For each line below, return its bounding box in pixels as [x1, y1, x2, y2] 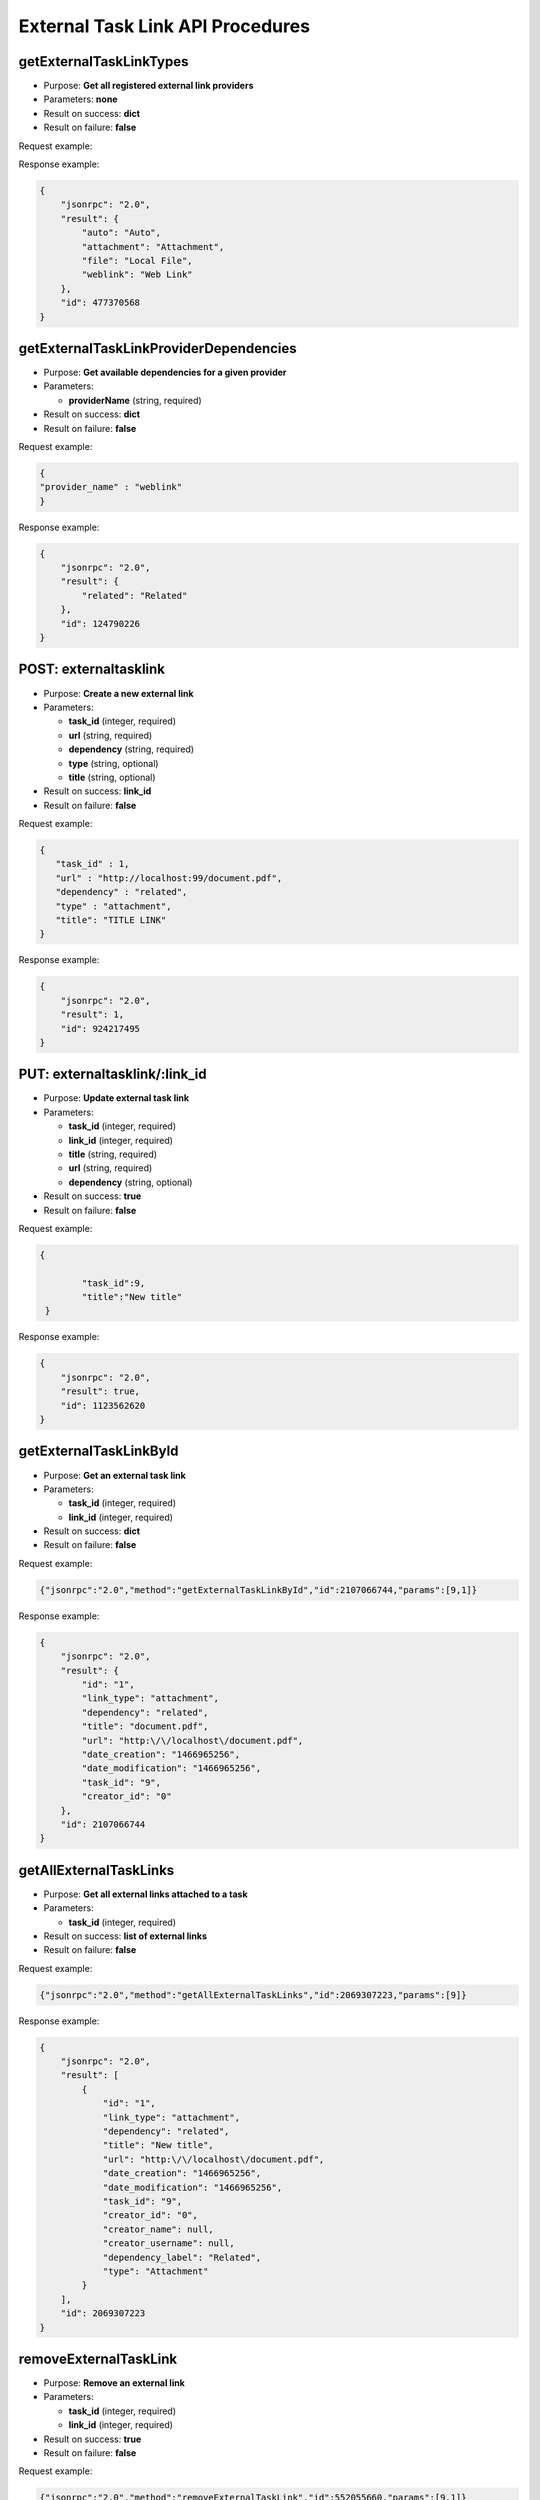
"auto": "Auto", [81, 227, 162, 239]
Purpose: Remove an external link [43, 2377, 185, 2389]
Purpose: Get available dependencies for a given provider [43, 366, 287, 379]
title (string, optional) [68, 771, 156, 783]
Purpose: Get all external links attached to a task [43, 1888, 249, 1900]
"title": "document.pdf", [81, 1721, 209, 1732]
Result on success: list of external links [43, 1930, 208, 1942]
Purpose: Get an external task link [43, 1469, 187, 1481]
